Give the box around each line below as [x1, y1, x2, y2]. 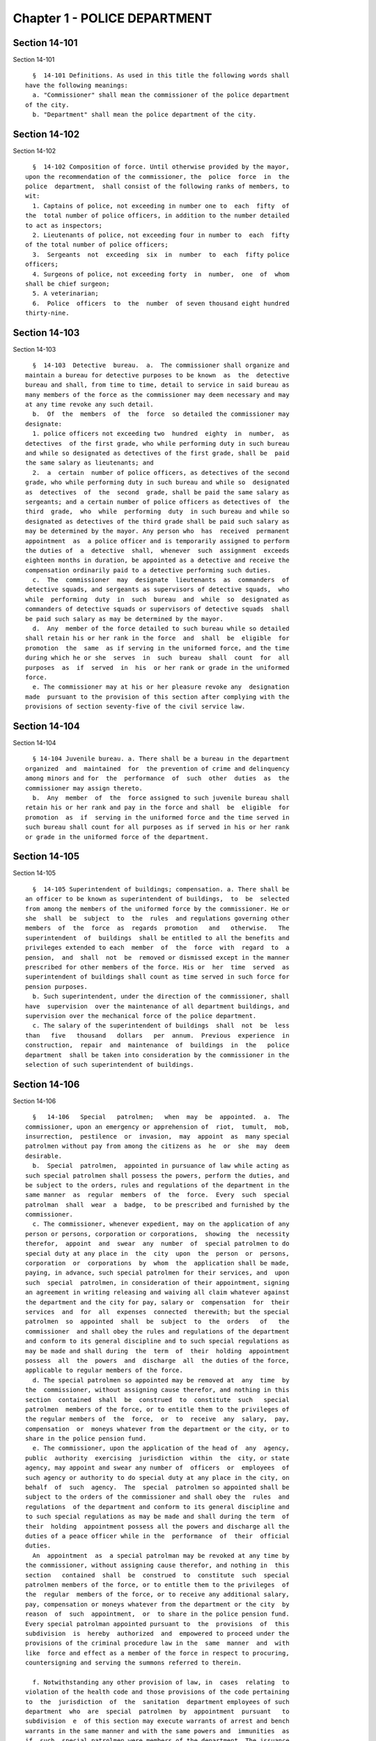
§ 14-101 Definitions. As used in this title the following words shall [32, 72, 290, 79]
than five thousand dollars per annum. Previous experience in [25, 1031, 290, 1039]
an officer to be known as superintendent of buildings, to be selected [25, 895, 290, 903]
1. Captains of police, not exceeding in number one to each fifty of [32, 202, 290, 210]
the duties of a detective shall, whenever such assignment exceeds [25, 547, 290, 554]
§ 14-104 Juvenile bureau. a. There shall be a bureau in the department [32, 755, 290, 763]
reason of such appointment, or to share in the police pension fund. [25, 1610, 290, 1618]
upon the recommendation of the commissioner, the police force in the [25, 173, 290, 180]
